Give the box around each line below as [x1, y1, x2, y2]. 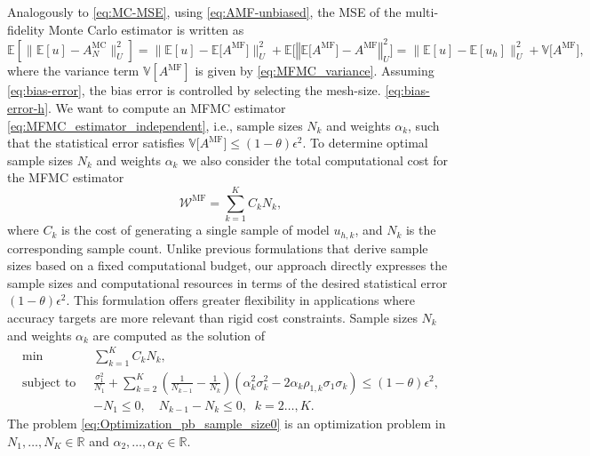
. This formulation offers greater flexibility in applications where [66, 291, 415, 309]
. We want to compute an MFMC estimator [48, 99, 286, 117]
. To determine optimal [302, 133, 428, 152]
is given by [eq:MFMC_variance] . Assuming [195, 61, 435, 80]
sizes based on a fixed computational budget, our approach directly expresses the [7, 256, 448, 275]
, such [408, 116, 440, 134]
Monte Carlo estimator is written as [48, 20, 244, 38]
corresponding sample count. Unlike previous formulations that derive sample [7, 238, 428, 257]
